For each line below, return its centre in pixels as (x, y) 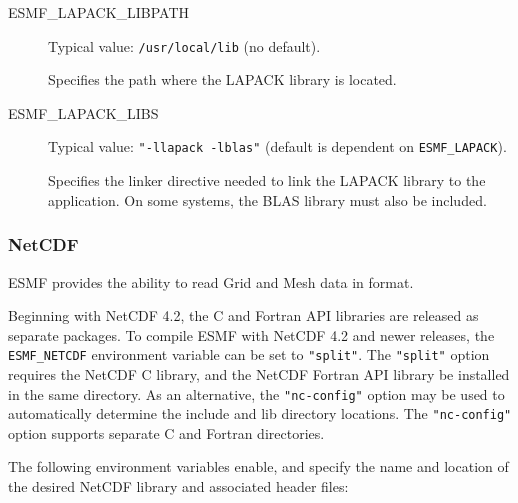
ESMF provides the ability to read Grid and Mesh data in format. (211, 281)
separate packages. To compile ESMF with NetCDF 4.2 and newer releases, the (251, 334)
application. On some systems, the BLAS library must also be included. (267, 199)
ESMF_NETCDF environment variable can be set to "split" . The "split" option (249, 354)
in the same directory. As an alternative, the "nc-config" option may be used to (256, 393)
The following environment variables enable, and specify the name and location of (258, 466)
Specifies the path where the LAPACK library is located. (222, 79)
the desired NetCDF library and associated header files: (178, 486)
